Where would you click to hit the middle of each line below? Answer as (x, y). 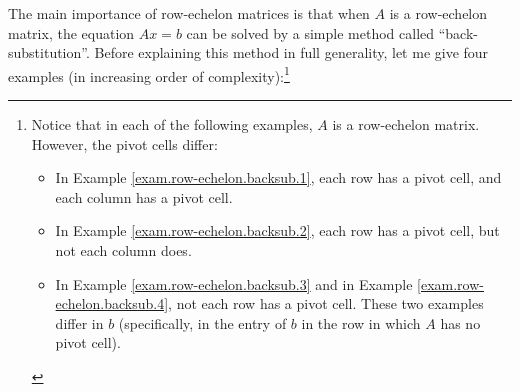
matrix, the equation (71, 32)
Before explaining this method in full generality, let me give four (291, 52)
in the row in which (361, 322)
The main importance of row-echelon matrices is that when (189, 13)
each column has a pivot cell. (144, 196)
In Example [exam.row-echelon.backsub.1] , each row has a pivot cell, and (278, 177)
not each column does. (123, 250)
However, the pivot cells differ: (124, 143)
